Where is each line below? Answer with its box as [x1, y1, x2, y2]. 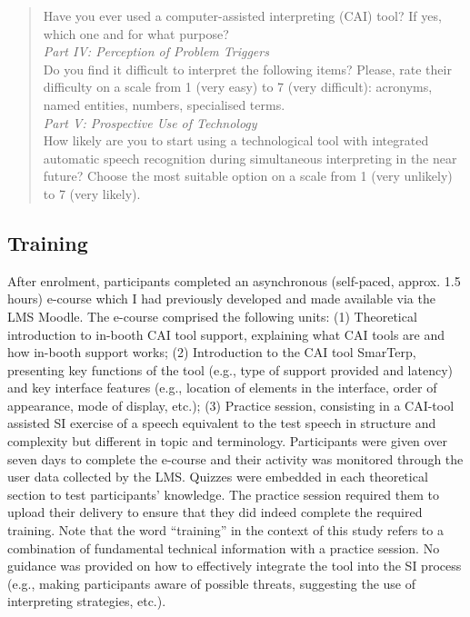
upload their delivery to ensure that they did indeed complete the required [7, 503, 423, 522]
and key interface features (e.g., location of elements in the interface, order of [7, 378, 437, 397]
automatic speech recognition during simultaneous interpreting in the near [43, 148, 457, 167]
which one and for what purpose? [43, 24, 229, 43]
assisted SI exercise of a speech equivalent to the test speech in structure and [7, 413, 436, 433]
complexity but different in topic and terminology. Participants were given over [7, 432, 447, 451]
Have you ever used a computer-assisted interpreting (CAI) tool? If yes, [43, 6, 442, 25]
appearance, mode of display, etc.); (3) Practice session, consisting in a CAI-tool [7, 395, 455, 414]
